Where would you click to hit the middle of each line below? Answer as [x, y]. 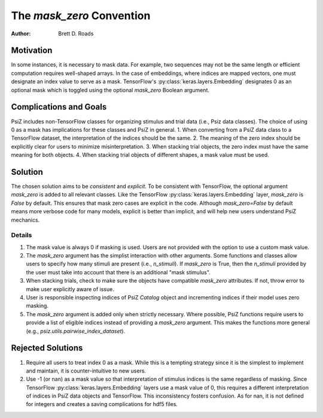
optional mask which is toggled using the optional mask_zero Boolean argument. [110, 90]
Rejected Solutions [47, 348]
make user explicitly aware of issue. [70, 289]
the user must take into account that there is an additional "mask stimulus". [118, 272]
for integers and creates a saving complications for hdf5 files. [102, 404]
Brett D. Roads [76, 34]
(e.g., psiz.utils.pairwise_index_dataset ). [76, 331]
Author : [21, 34]
